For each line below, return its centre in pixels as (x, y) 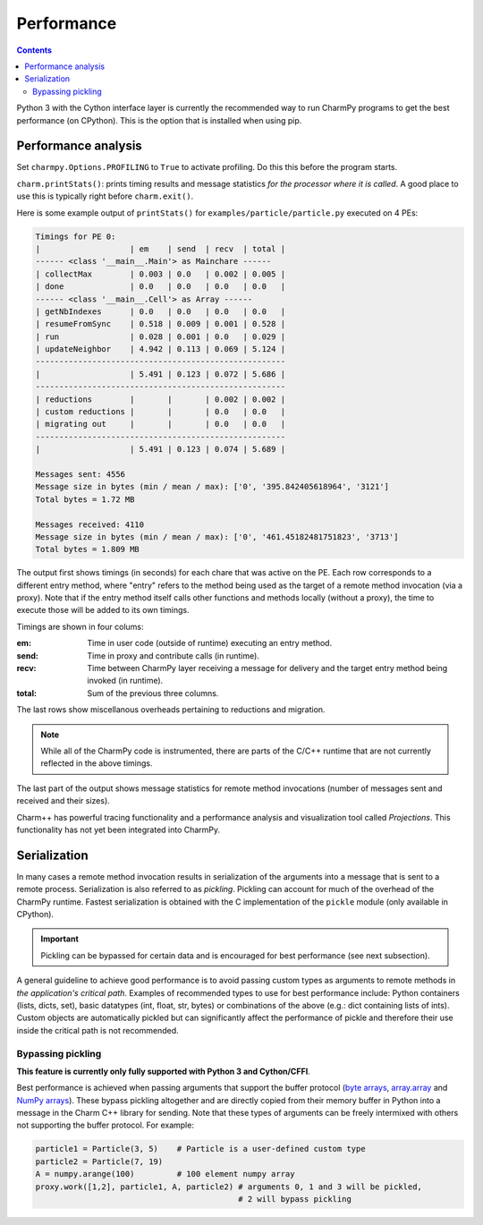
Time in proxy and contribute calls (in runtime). (173, 655)
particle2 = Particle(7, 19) (99, 1161)
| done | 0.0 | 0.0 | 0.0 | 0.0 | (161, 287)
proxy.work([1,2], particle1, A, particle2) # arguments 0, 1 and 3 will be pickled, (229, 1187)
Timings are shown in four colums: (80, 626)
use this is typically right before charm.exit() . (105, 196)
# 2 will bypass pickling (295, 1199)
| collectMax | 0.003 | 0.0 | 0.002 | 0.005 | (161, 274)
